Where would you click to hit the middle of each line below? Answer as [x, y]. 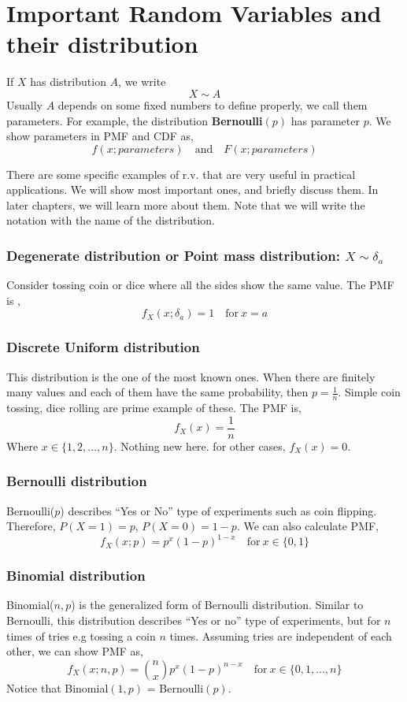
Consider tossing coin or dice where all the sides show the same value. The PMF [200, 285]
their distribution [102, 44]
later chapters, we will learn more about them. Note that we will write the [186, 204]
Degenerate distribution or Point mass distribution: [173, 255]
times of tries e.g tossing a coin [81, 635]
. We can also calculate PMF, [308, 526]
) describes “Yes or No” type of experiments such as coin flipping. [218, 510]
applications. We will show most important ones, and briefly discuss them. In [192, 189]
